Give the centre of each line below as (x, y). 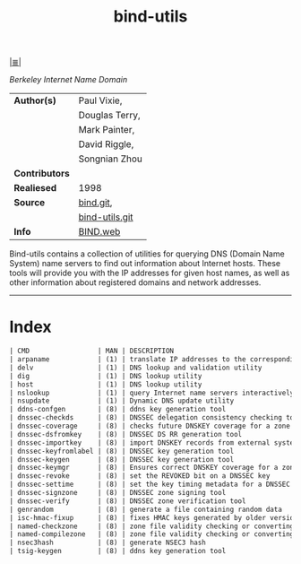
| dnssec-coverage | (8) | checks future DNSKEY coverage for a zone (150, 426)
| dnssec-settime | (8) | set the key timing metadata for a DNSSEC (150, 485)
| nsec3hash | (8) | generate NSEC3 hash (107, 543)
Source (30, 203)
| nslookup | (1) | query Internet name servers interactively (152, 393)
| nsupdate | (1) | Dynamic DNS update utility (122, 401)
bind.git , (95, 203)
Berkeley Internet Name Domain (69, 80)
